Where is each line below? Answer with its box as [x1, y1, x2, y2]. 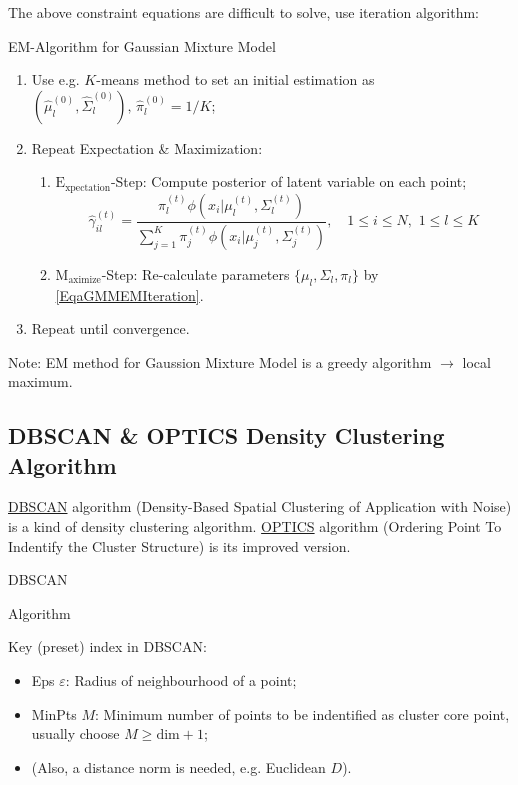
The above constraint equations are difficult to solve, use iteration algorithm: [8, 2, 480, 22]
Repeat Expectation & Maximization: [31, 137, 263, 158]
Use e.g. [31, 69, 80, 90]
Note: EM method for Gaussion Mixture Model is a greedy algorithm [8, 351, 432, 372]
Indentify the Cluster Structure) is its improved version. [8, 535, 351, 556]
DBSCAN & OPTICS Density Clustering [8, 420, 445, 451]
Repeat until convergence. [31, 318, 190, 339]
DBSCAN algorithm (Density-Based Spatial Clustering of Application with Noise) [8, 496, 512, 517]
